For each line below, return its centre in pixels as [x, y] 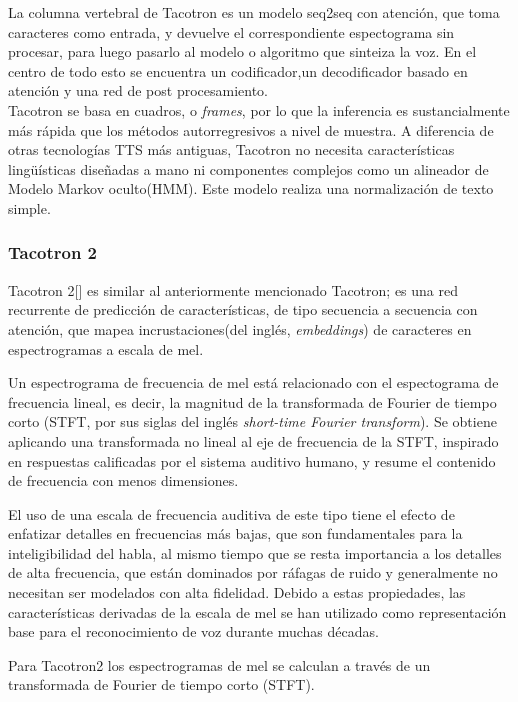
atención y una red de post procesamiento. [138, 90]
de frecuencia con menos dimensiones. [123, 480]
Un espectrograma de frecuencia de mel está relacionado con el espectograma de [253, 382]
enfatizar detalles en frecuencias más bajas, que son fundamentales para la [235, 533]
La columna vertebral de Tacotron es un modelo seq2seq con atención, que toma [254, 12]
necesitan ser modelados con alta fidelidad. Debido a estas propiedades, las [237, 592]
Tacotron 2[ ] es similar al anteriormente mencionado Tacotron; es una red [233, 289]
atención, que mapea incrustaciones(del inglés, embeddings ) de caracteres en [240, 328]
